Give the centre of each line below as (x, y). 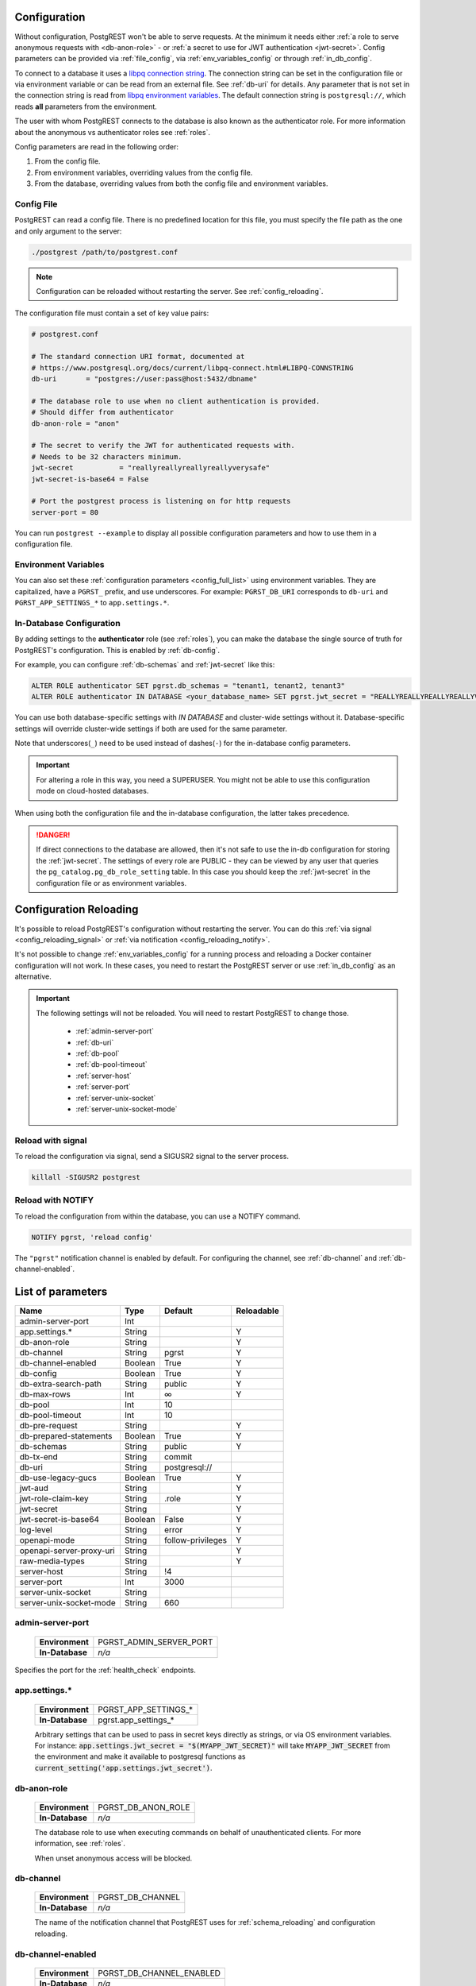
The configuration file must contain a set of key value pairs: (112, 313)
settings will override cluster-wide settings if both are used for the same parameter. (151, 728)
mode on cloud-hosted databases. (92, 791)
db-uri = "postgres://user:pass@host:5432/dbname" (144, 379)
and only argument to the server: (68, 231)
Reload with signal (51, 1140)
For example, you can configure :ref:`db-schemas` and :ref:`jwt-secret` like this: (145, 664)
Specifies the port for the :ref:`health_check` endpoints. (105, 1670)
